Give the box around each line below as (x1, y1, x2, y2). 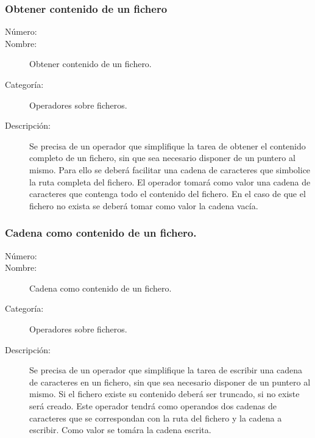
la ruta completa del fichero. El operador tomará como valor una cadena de (29, 175, 311, 188)
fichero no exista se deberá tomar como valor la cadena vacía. (29, 199, 258, 212)
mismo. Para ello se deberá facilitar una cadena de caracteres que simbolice (29, 163, 311, 176)
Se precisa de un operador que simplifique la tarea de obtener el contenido (29, 139, 306, 152)
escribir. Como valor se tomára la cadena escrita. (29, 423, 211, 436)
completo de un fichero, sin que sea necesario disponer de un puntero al (29, 151, 296, 164)
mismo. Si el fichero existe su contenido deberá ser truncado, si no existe (29, 387, 300, 400)
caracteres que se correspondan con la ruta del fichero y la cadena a (29, 411, 282, 424)
